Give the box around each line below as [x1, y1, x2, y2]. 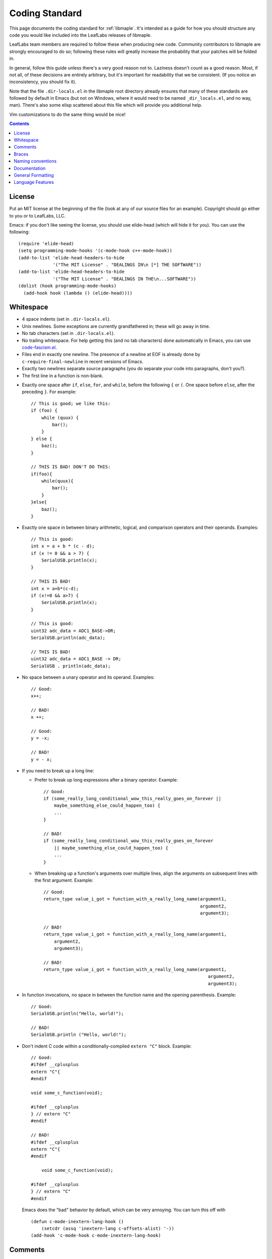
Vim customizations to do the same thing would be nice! [9, 111, 126, 117]
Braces [14, 151, 29, 157]
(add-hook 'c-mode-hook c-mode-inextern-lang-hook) [31, 1233, 161, 1238]
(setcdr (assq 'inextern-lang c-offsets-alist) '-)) [41, 1225, 175, 1231]
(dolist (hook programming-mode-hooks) [18, 283, 117, 289]
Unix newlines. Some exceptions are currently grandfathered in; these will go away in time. [22, 323, 211, 329]
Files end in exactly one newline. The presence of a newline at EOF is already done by [22, 352, 200, 358]
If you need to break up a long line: [22, 767, 94, 774]
